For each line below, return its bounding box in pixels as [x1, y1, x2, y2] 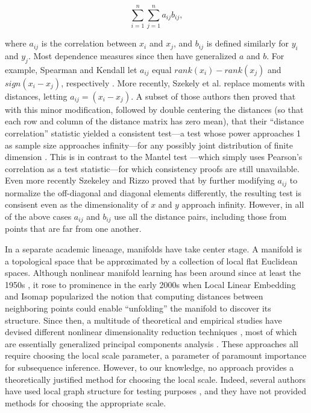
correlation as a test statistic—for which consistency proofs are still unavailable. [5, 162, 300, 174]
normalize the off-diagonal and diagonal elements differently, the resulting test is [5, 186, 301, 199]
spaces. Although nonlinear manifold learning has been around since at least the [5, 266, 301, 279]
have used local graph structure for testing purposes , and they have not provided [5, 385, 306, 397]
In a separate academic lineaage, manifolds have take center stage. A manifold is [5, 242, 302, 255]
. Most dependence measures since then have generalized [28, 49, 237, 62]
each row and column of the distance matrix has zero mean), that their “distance [5, 115, 304, 127]
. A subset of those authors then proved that [131, 89, 296, 102]
